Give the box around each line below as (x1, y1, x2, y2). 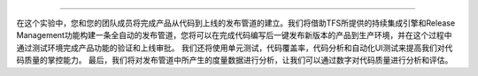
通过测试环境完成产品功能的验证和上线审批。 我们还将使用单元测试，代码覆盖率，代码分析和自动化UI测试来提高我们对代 (16, 42, 453, 53)
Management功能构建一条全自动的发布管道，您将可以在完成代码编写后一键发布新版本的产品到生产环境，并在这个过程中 (16, 30, 452, 41)
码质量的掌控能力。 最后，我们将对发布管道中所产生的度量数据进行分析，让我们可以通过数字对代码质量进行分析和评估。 (16, 55, 453, 65)
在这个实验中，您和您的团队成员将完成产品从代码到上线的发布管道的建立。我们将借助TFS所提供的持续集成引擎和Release (16, 18, 456, 28)
